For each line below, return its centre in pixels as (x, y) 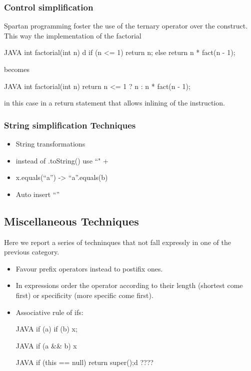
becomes (17, 69)
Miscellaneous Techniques (71, 221)
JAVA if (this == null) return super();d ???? (84, 362)
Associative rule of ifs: (49, 312)
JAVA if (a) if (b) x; (46, 329)
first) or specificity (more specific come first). (84, 295)
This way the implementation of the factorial (73, 35)
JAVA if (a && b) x (46, 345)
